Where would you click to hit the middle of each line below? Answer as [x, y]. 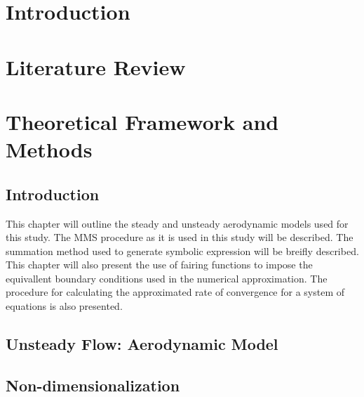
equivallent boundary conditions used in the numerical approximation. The [167, 278]
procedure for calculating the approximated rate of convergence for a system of [175, 292]
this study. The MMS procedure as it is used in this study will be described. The [180, 237]
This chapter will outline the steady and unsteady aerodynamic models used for [177, 223]
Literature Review [96, 66]
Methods [49, 149]
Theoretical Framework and [142, 121]
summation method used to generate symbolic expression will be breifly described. [182, 250]
